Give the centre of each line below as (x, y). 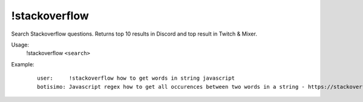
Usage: (20, 45)
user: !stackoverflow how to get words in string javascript (136, 78)
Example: (23, 64)
